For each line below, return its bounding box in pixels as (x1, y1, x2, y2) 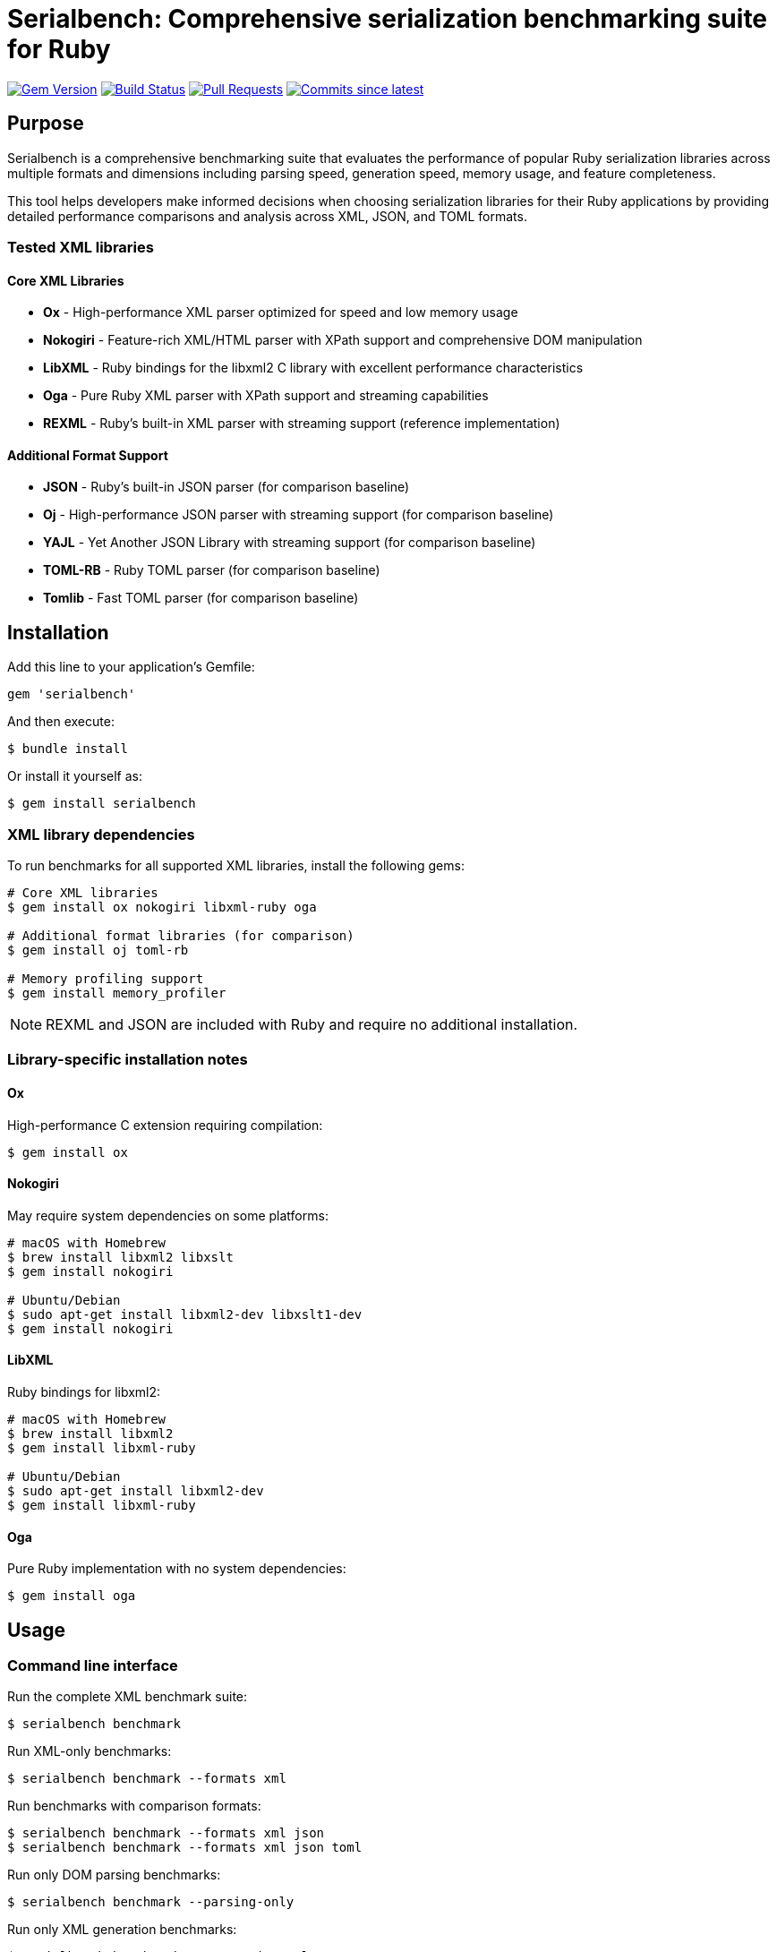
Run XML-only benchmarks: (7, 1743, 172, 1759)
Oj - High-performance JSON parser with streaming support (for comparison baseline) (43, 507, 554, 523)
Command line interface (7, 1657, 178, 1675)
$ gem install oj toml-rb (7, 943, 189, 957)
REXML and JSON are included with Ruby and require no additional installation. (46, 1015, 578, 1033)
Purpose (7, 112, 84, 135)
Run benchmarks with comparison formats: (7, 1798, 261, 1814)
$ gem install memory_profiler (7, 986, 226, 1000)
